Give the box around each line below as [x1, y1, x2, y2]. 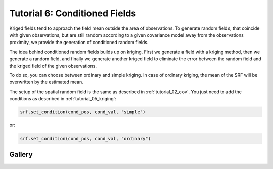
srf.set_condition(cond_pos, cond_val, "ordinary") [20, 136, 151, 142]
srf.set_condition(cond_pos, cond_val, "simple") [20, 109, 146, 115]
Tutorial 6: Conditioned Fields [9, 8, 136, 19]
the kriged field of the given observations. [9, 63, 97, 69]
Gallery [9, 150, 33, 159]
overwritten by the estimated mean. [9, 79, 83, 86]
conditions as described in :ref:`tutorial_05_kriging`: [9, 96, 116, 102]
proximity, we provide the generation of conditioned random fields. [9, 39, 149, 46]
